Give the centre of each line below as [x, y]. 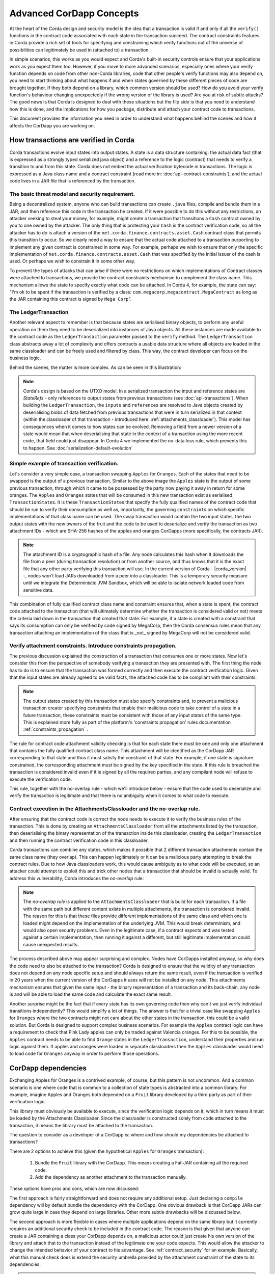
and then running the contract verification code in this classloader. [79, 840]
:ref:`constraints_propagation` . [56, 729]
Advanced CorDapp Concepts [74, 13]
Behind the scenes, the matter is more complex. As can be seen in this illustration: [95, 367]
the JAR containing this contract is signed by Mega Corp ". [71, 299]
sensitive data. [38, 590]
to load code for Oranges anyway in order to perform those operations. [85, 1054]
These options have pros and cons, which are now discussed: [74, 1189]
